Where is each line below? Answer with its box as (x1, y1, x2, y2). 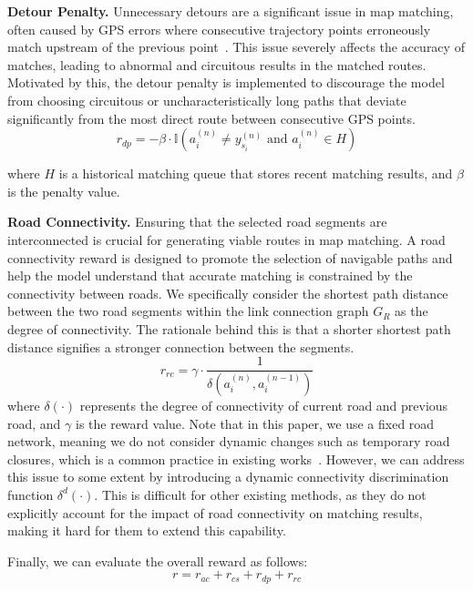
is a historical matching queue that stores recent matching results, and (58, 164, 453, 183)
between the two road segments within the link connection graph (7, 301, 369, 321)
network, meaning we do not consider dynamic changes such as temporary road (7, 432, 450, 451)
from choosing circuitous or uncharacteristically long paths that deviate (7, 90, 406, 109)
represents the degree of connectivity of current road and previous (79, 396, 448, 414)
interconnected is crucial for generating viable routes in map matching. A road (7, 229, 446, 249)
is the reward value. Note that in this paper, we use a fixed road (75, 413, 435, 433)
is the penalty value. (7, 181, 120, 200)
